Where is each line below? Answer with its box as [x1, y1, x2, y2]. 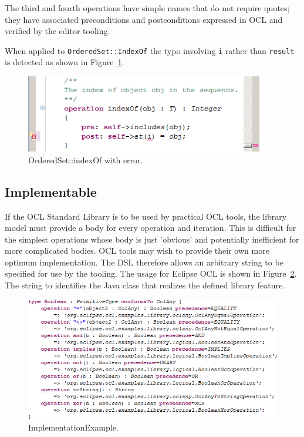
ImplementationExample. [28, 421, 119, 433]
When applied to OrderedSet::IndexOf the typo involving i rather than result [5, 44, 295, 56]
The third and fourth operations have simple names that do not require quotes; [5, 2, 290, 14]
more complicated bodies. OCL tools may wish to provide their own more [5, 244, 269, 257]
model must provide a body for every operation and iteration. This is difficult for [5, 221, 296, 234]
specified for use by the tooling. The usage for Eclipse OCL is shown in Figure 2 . [5, 267, 297, 280]
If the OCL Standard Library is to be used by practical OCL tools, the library [5, 210, 287, 222]
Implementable [5, 182, 97, 200]
